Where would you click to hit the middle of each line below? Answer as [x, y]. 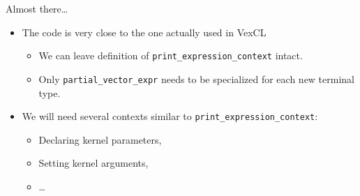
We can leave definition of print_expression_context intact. [171, 55]
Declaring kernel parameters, [100, 139]
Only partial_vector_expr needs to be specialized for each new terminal [196, 78]
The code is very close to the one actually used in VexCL [144, 32]
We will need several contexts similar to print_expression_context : [170, 116]
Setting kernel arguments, [93, 163]
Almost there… [37, 8]
